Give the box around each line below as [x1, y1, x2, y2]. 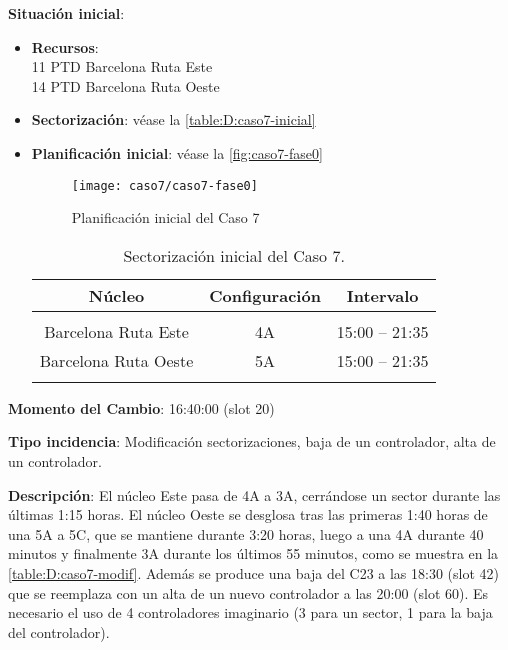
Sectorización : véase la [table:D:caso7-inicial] [31, 109, 316, 130]
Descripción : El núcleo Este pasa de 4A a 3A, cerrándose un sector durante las [8, 484, 501, 505]
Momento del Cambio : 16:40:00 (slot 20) [8, 397, 275, 418]
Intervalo [346, 283, 419, 307]
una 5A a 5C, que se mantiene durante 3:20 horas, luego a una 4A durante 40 [8, 523, 484, 544]
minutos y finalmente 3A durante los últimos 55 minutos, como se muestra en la [8, 543, 499, 564]
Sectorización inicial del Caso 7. [123, 243, 345, 267]
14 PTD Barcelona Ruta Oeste [31, 75, 220, 96]
